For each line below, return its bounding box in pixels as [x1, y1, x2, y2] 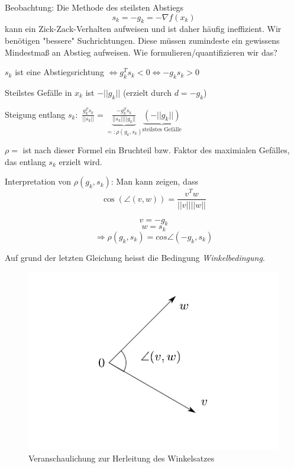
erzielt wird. [59, 155, 102, 167]
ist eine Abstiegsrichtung [15, 66, 104, 78]
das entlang [5, 155, 46, 167]
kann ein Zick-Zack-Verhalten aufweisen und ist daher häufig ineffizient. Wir [5, 22, 282, 35]
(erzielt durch [122, 86, 172, 98]
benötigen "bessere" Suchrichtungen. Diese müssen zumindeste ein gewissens [5, 34, 280, 46]
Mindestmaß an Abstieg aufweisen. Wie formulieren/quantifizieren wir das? [5, 46, 277, 58]
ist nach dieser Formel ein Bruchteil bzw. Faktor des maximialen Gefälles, [22, 144, 290, 156]
